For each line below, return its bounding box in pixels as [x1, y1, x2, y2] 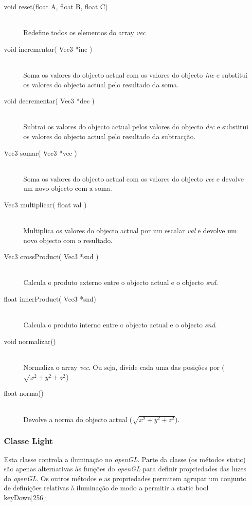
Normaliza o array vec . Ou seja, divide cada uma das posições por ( [23, 362, 225, 372]
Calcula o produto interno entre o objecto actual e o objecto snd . [23, 320, 217, 330]
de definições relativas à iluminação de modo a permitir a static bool [4, 483, 209, 493]
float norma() [4, 388, 44, 398]
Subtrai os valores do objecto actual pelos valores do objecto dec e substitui [23, 121, 249, 132]
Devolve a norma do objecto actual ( [23, 414, 132, 424]
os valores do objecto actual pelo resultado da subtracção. [23, 131, 196, 141]
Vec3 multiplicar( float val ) [4, 199, 87, 209]
